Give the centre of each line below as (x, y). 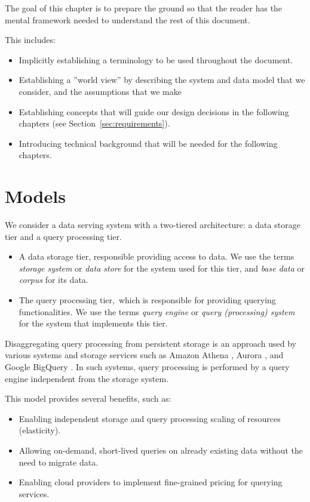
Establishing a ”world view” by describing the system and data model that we (162, 80)
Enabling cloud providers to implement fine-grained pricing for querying (151, 482)
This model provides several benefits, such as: (88, 398)
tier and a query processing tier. (63, 236)
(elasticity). (40, 430)
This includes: (30, 40)
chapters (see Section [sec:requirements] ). (94, 123)
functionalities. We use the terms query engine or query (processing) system (157, 311)
